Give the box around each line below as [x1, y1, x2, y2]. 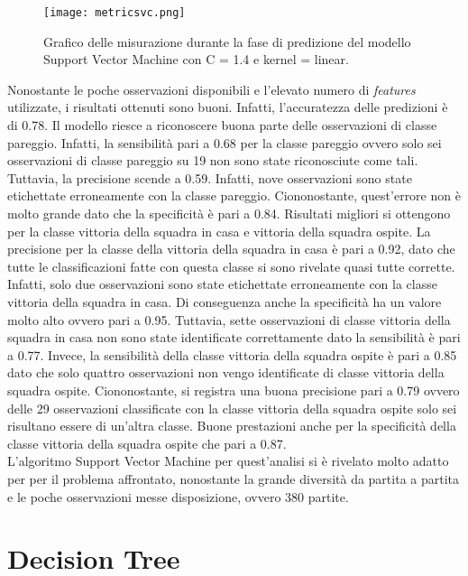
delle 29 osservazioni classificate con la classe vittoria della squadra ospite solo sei [7, 398, 457, 417]
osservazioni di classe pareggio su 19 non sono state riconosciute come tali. [7, 151, 418, 170]
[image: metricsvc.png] [43, 6, 186, 19]
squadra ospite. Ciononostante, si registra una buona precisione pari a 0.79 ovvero [7, 380, 460, 399]
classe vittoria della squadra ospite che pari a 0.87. [7, 433, 287, 452]
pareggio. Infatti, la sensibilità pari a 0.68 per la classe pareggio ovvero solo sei [7, 133, 442, 152]
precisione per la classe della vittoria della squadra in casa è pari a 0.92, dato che [7, 239, 455, 258]
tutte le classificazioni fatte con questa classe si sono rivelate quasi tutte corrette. [7, 256, 455, 275]
